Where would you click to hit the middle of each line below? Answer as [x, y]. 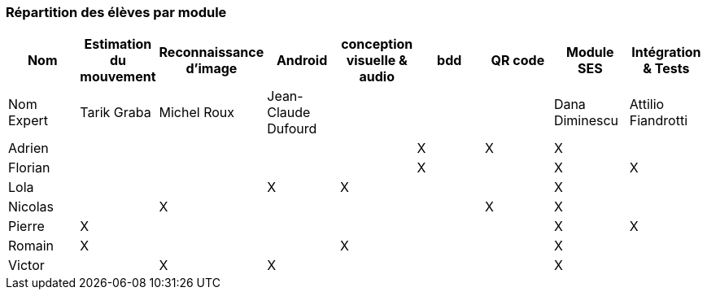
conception [377, 44]
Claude [289, 113]
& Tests [666, 69]
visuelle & [377, 61]
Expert [28, 121]
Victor [26, 266]
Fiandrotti [659, 121]
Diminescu [586, 121]
